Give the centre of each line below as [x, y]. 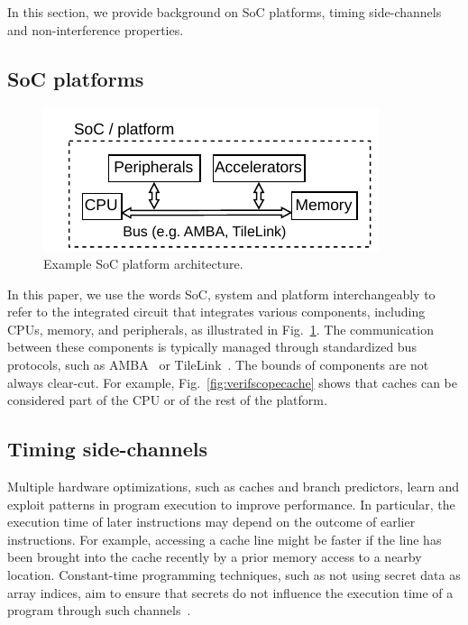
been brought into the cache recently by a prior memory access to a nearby [215, 557]
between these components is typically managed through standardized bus [212, 347]
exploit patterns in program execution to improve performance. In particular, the [231, 504]
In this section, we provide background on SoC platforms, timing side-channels [225, 12]
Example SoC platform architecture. [143, 263]
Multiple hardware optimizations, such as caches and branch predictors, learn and [234, 486]
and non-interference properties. [96, 29]
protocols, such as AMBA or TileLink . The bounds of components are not [218, 364]
